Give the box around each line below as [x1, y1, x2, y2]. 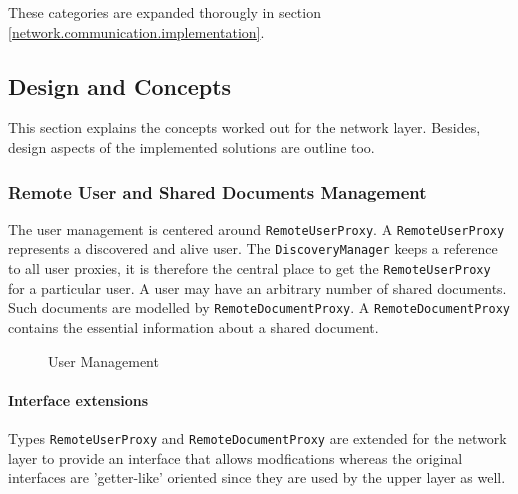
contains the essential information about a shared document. [8, 317, 379, 338]
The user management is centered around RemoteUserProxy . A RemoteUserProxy [8, 218, 505, 239]
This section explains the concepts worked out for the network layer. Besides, [8, 117, 481, 138]
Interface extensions [8, 389, 149, 410]
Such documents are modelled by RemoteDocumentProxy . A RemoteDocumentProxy [8, 297, 511, 318]
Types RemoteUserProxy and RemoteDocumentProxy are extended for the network [8, 428, 507, 448]
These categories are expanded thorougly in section [8, 2, 321, 22]
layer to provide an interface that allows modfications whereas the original [8, 447, 463, 468]
